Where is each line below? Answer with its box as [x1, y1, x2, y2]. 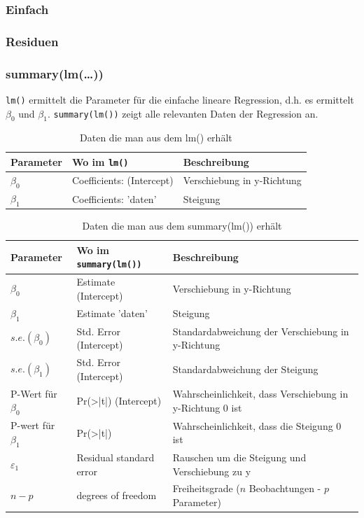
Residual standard [76, 449, 155, 464]
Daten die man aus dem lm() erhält [80, 130, 232, 145]
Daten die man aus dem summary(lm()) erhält [82, 218, 282, 233]
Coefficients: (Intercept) [71, 173, 174, 188]
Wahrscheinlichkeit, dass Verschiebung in [172, 386, 349, 401]
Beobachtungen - [248, 481, 321, 496]
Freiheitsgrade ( [172, 481, 240, 496]
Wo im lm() [71, 154, 129, 169]
